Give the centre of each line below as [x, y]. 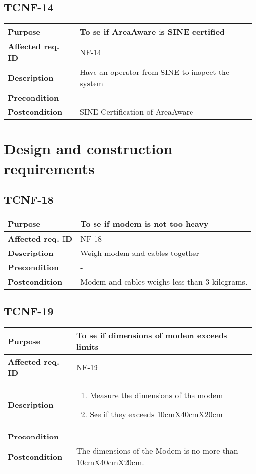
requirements [49, 168]
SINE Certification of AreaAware [137, 112]
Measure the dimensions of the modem [156, 395]
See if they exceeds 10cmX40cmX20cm [156, 414]
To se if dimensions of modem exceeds [152, 335]
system [92, 83]
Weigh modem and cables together [140, 253]
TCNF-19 [29, 311]
